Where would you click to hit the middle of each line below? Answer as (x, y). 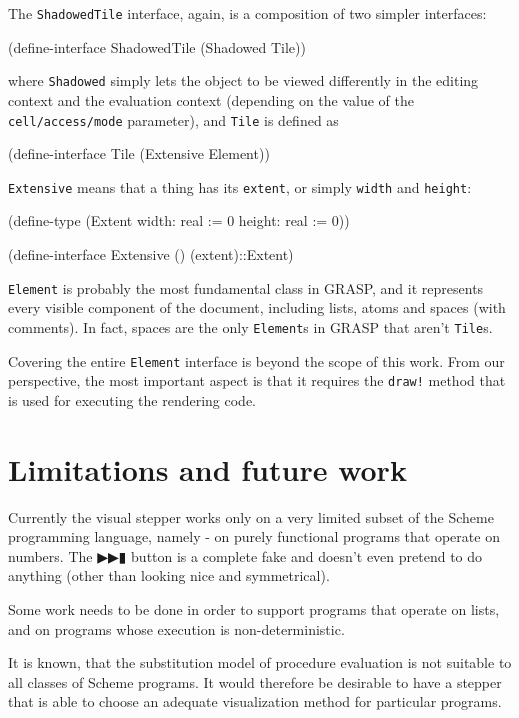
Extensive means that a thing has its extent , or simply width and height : (240, 186)
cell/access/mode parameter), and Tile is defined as (173, 119)
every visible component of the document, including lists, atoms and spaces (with (257, 307)
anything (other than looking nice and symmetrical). (169, 575)
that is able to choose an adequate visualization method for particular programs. (255, 701)
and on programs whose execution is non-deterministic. (176, 628)
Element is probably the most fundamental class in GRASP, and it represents (246, 287)
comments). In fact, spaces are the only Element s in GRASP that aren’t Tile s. (250, 326)
